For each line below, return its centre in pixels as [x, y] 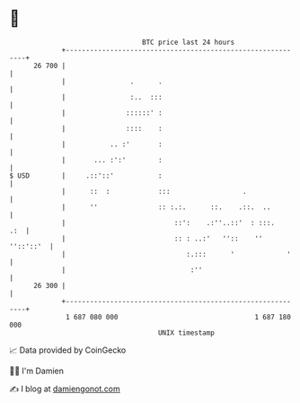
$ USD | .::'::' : [86, 175]
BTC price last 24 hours [189, 42]
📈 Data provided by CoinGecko [68, 350]
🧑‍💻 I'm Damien [37, 371]
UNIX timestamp [186, 333]
